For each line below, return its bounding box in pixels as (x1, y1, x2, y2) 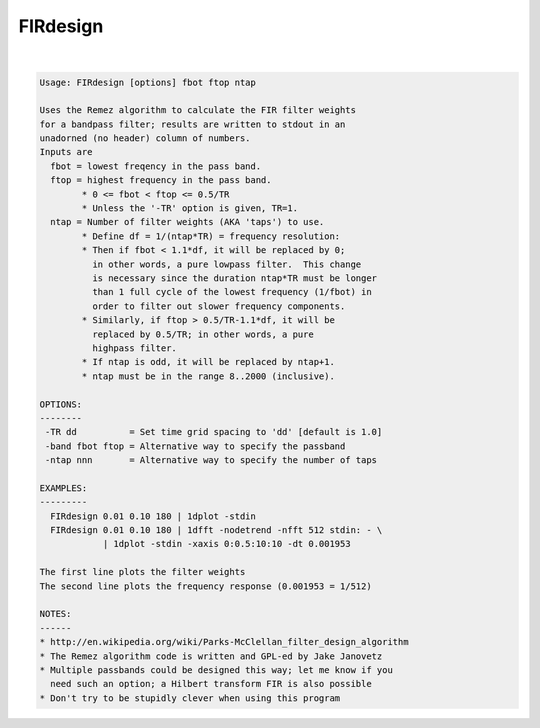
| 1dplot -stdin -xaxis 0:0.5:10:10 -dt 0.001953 (102, 538, 351, 550)
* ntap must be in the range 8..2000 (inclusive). (81, 370, 335, 382)
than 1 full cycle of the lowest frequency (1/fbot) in (91, 286, 372, 298)
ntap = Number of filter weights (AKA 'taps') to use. (50, 216, 325, 228)
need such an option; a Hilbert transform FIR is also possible (50, 678, 372, 690)
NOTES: (39, 608, 72, 620)
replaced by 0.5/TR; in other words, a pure (91, 328, 314, 340)
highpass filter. (91, 342, 177, 354)
